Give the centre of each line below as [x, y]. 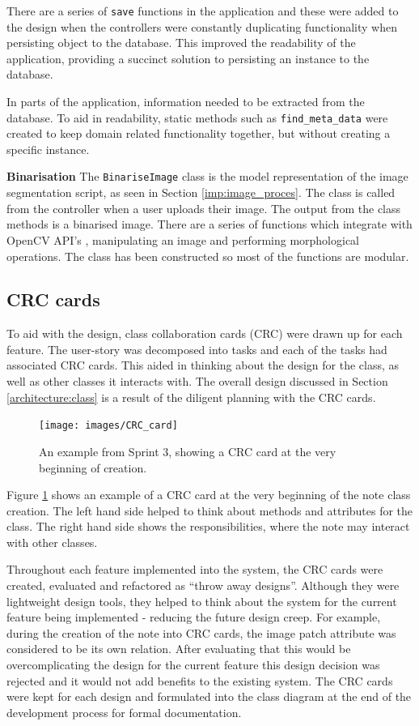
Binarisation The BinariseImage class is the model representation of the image [207, 176]
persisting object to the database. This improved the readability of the [181, 43]
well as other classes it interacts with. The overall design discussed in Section [197, 381]
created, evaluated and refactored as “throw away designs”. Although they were [203, 585]
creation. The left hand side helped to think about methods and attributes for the [210, 510]
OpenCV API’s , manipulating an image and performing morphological [183, 239]
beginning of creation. [93, 467]
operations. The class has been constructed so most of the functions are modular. [208, 256]
